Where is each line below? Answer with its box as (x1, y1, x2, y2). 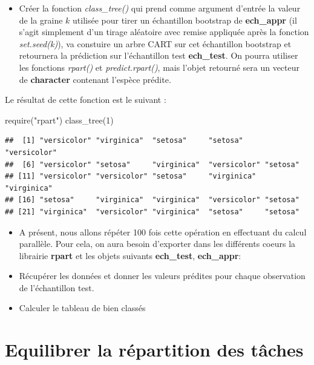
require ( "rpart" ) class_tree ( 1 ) (5, 113, 114, 126)
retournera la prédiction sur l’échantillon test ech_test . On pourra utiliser (19, 49, 298, 62)
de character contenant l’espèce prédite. (19, 73, 171, 85)
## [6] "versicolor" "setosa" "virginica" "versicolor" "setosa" (5, 160, 299, 169)
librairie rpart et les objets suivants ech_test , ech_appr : (19, 249, 241, 261)
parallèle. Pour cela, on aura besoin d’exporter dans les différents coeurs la (19, 237, 296, 250)
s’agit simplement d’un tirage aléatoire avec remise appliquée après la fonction (19, 25, 309, 38)
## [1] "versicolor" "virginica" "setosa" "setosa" (5, 136, 243, 145)
